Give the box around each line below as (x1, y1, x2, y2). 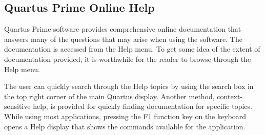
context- (217, 91, 243, 101)
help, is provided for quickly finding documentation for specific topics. (33, 101, 252, 111)
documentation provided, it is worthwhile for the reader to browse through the (4, 53, 251, 64)
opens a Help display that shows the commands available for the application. (4, 121, 246, 131)
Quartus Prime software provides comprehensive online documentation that (4, 24, 241, 34)
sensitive (4, 101, 31, 111)
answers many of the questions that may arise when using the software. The (4, 33, 242, 44)
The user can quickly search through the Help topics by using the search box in (4, 81, 254, 92)
